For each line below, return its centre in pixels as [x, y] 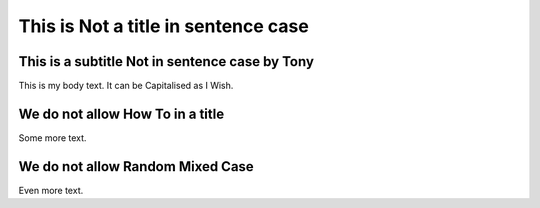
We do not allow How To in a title [121, 113]
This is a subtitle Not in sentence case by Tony [166, 61]
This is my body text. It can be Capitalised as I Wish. [126, 86]
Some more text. [52, 137]
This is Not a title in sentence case [163, 26]
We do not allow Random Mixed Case [136, 166]
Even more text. [51, 190]
